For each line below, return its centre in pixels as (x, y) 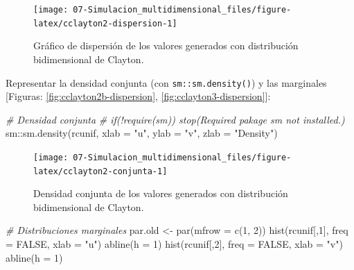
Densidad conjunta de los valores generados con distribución (161, 193)
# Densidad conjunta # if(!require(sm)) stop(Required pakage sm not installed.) (175, 119)
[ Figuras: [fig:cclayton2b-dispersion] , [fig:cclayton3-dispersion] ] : (138, 96)
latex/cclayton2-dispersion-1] (105, 23)
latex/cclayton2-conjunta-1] (100, 171)
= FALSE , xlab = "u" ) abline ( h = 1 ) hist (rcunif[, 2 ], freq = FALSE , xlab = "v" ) (174, 244)
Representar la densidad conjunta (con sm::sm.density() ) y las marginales (166, 82)
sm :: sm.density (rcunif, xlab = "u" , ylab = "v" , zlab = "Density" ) (142, 133)
